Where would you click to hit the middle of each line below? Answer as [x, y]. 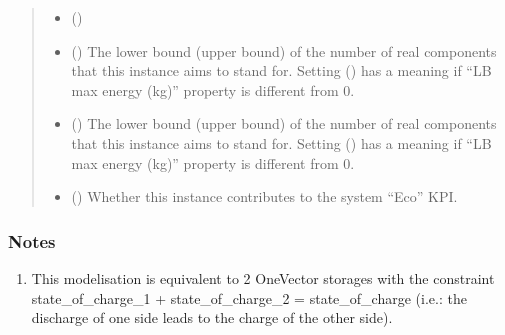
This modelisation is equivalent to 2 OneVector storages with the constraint [263, 277]
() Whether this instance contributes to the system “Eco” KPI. [264, 196]
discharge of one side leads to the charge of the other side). [212, 317]
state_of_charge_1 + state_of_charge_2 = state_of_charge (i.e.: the [249, 297]
